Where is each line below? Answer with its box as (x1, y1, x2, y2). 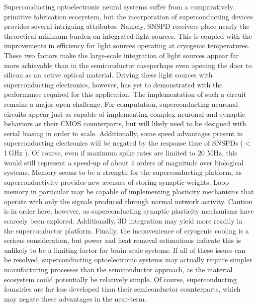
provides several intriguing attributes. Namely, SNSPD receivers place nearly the (4, 21, 250, 31)
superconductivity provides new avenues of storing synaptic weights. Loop (4, 176, 229, 187)
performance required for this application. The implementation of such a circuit (4, 89, 246, 99)
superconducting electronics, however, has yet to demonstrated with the (4, 79, 223, 89)
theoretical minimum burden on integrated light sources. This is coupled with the (4, 30, 252, 41)
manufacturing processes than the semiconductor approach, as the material (4, 264, 233, 275)
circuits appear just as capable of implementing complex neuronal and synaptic (4, 108, 245, 119)
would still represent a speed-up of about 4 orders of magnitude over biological (4, 157, 244, 167)
